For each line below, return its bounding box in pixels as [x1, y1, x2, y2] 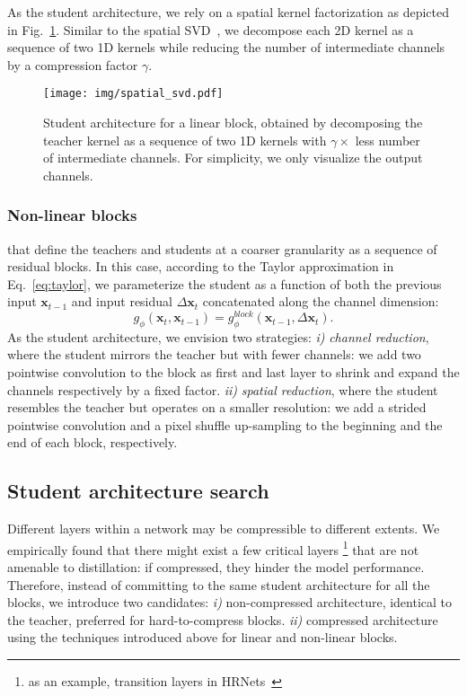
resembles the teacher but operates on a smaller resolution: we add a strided [7, 398, 427, 417]
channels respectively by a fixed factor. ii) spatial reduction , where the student [7, 380, 438, 399]
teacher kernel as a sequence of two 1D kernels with [43, 130, 327, 149]
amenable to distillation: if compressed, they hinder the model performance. [7, 558, 425, 577]
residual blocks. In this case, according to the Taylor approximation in [7, 257, 394, 276]
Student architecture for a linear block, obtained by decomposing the [43, 113, 423, 132]
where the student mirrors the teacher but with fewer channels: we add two [7, 345, 421, 364]
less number [355, 130, 420, 149]
